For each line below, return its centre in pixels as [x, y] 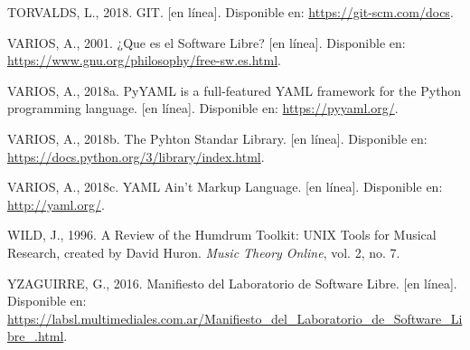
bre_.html [36, 336]
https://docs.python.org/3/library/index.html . [136, 156]
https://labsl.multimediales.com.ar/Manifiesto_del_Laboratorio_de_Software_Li [235, 318]
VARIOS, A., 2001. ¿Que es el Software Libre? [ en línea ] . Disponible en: [207, 42]
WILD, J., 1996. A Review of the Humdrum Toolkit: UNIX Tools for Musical [222, 235]
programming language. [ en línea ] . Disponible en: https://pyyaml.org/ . [203, 108]
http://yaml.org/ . [56, 204]
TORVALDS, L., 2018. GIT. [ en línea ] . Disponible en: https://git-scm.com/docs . [230, 12]
